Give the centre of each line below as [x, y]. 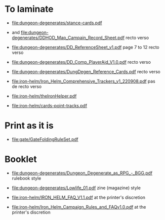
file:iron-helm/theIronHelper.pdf [44, 96]
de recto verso [27, 86]
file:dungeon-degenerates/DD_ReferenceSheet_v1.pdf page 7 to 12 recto [85, 47]
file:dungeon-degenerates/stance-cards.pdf [57, 23]
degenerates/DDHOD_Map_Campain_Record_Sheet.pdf [68, 38]
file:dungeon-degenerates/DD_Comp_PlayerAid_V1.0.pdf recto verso [81, 62]
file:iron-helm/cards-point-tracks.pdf [49, 105]
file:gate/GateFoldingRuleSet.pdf [45, 139]
